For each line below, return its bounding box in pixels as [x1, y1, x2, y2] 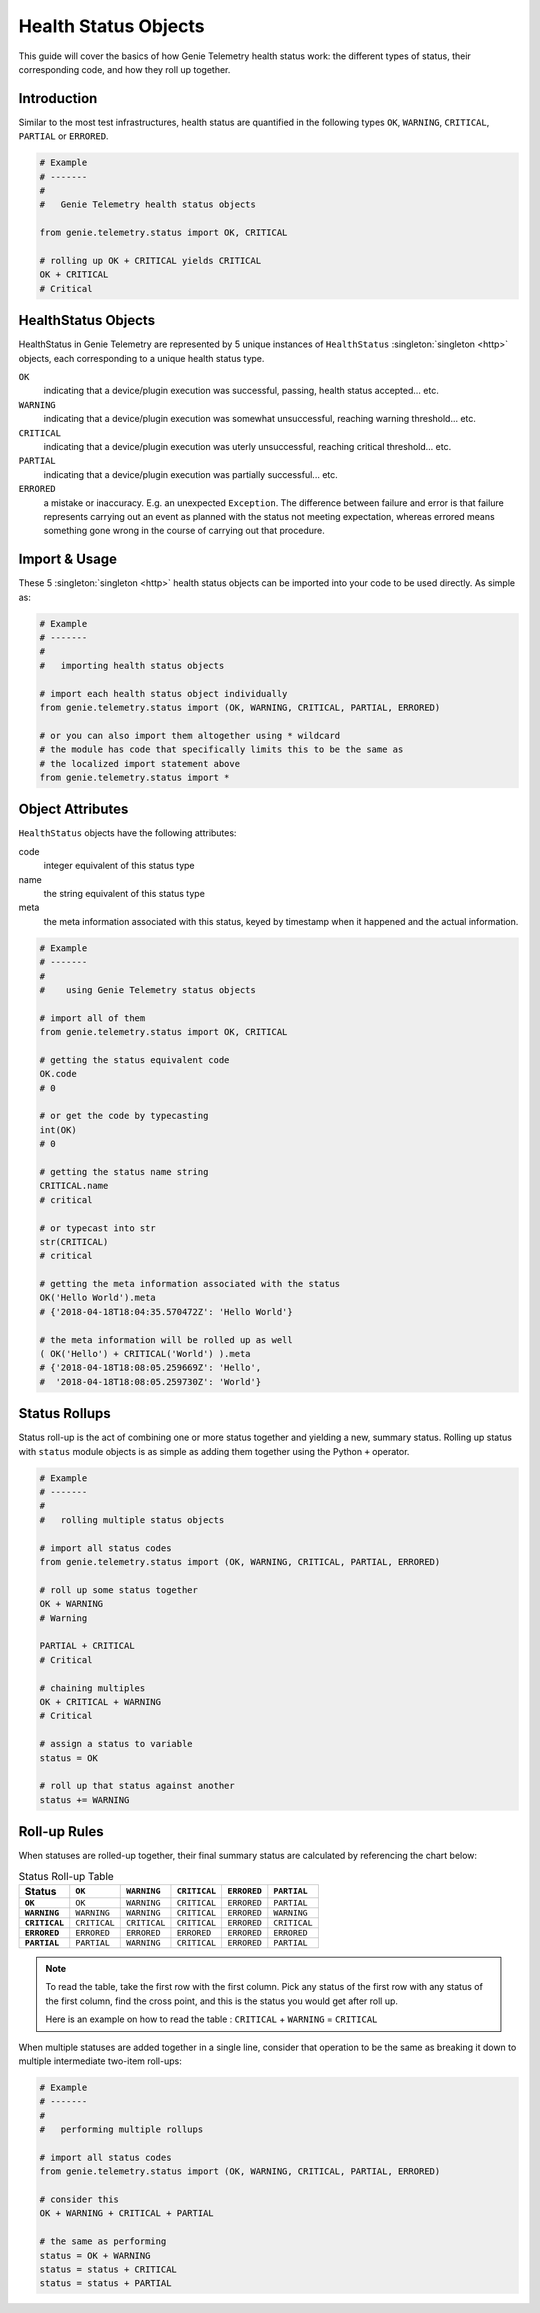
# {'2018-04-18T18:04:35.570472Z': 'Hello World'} [39, 1306, 294, 1317]
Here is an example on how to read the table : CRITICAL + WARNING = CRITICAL [45, 2013, 378, 2025]
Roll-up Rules [18, 1823, 104, 1840]
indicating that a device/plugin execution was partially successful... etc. [43, 468, 339, 480]
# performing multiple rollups [39, 2124, 204, 2135]
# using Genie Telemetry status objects [39, 984, 257, 995]
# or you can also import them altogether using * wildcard [39, 730, 341, 741]
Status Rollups [18, 1405, 112, 1422]
